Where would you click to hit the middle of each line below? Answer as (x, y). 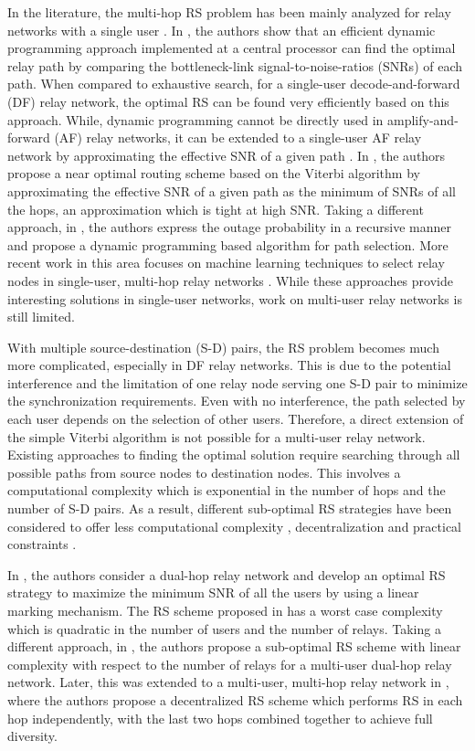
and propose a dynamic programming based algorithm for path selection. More (228, 244)
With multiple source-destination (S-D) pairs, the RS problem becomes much (223, 347)
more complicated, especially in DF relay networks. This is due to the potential (229, 365)
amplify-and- (422, 119)
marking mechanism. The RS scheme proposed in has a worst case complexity (225, 610)
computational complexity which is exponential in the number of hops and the (227, 490)
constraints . (42, 544)
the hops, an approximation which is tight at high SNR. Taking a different (216, 209)
